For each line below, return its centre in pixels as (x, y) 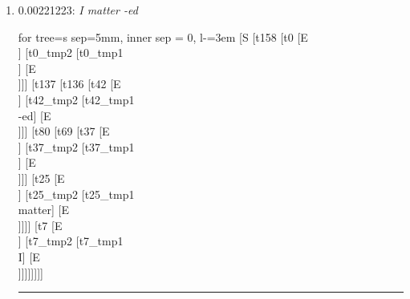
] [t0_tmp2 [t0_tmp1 (71, 53)
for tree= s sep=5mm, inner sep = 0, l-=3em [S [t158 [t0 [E (163, 36)
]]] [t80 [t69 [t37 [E (64, 131)
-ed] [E (35, 115)
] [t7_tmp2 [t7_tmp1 (71, 241)
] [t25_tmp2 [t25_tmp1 (76, 194)
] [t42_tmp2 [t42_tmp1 (76, 99)
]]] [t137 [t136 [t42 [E (69, 84)
